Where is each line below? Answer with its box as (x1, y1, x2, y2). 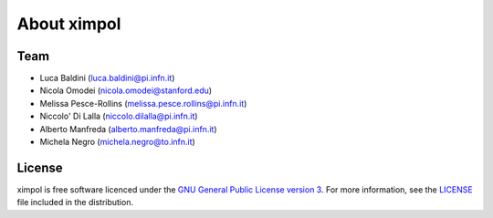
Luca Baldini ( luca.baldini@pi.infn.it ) (39, 73, 175, 84)
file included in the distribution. (16, 197, 134, 208)
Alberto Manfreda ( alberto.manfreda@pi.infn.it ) (39, 123, 217, 134)
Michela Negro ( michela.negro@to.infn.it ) (39, 137, 195, 148)
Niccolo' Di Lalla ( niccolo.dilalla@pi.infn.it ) (39, 110, 198, 122)
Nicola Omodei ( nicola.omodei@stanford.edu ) (39, 85, 213, 96)
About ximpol (16, 14, 121, 34)
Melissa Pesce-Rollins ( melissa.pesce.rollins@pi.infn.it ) (39, 98, 247, 109)
